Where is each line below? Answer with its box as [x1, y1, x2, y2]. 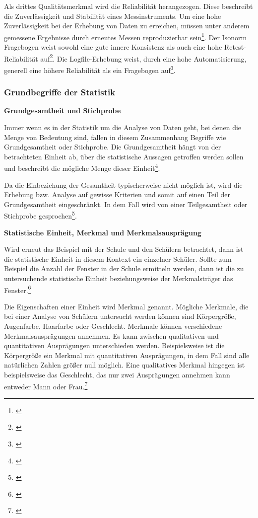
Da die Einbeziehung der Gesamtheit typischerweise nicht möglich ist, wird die [4, 179, 243, 190]
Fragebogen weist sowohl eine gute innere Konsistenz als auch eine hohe [4, 42, 222, 52]
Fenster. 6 [4, 283, 31, 295]
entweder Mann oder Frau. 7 [4, 379, 88, 391]
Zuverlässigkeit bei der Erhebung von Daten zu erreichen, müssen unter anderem [4, 20, 250, 31]
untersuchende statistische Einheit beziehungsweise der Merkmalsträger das [4, 273, 233, 283]
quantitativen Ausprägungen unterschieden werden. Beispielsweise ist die [4, 340, 225, 351]
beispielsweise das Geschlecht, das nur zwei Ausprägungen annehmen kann [4, 369, 230, 379]
